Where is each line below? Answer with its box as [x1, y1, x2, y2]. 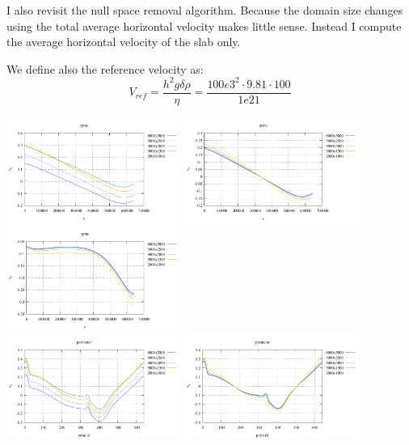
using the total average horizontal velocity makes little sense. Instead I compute [6, 17, 402, 34]
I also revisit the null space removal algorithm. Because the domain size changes [6, 2, 403, 18]
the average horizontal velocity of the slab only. [6, 33, 241, 50]
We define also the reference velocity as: [6, 60, 204, 77]
